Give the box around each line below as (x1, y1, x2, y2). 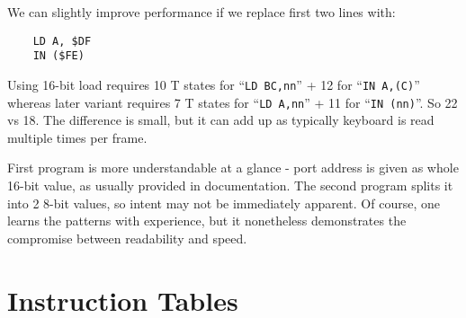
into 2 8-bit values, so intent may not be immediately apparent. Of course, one (7, 193, 440, 212)
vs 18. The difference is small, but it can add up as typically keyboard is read (7, 110, 435, 129)
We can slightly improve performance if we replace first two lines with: (7, 3, 396, 21)
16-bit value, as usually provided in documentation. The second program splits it (7, 176, 453, 194)
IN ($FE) (32, 49, 85, 63)
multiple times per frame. (7, 128, 148, 146)
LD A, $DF (32, 34, 92, 48)
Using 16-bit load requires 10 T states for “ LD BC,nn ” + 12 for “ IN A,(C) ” (7, 75, 420, 93)
